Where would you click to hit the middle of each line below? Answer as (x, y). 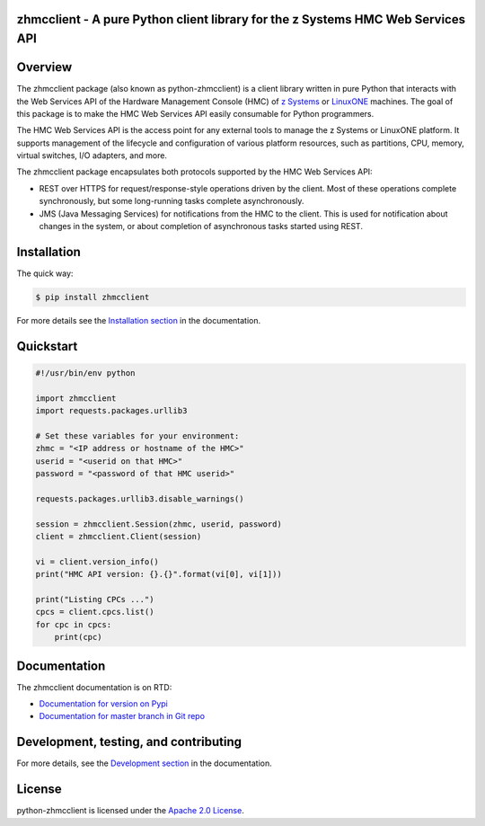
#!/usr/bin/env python (85, 373)
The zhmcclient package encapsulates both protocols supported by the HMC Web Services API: (194, 172)
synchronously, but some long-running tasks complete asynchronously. (172, 201)
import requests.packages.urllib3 (111, 411)
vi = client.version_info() (97, 561)
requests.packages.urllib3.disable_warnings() (140, 498)
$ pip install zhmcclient (93, 297)
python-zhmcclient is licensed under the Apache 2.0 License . (130, 811)
